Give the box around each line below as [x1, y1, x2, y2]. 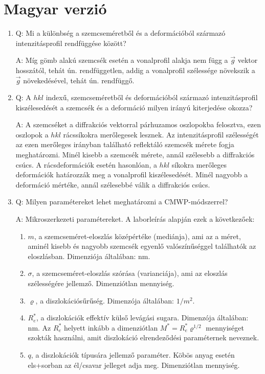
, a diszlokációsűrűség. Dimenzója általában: [35, 295, 174, 306]
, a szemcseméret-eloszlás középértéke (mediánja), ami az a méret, [34, 230, 241, 241]
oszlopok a [15, 129, 49, 139]
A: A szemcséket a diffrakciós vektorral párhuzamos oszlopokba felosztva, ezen [15, 119, 261, 130]
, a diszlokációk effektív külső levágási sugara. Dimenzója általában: [36, 312, 249, 323]
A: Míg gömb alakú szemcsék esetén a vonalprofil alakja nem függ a [15, 55, 228, 65]
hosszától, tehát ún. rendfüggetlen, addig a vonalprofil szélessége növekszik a [15, 64, 255, 75]
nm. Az [28, 322, 51, 333]
